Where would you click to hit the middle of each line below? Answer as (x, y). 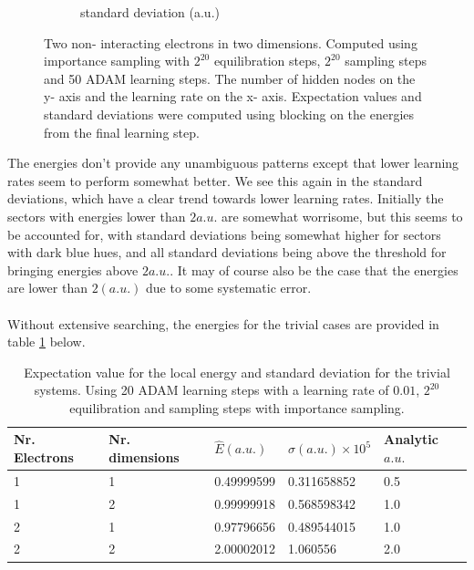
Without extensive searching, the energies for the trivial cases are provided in (223, 323)
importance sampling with (117, 61)
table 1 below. (46, 342)
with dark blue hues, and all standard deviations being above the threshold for (227, 252)
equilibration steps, (267, 61)
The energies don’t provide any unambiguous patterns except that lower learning (233, 163)
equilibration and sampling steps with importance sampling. (237, 407)
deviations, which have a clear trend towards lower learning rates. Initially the (226, 198)
